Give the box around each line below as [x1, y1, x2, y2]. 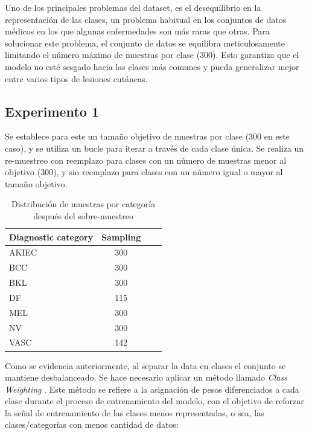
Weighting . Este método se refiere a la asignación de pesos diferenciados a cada [5, 382, 299, 395]
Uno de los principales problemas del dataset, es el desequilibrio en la [5, 1, 261, 13]
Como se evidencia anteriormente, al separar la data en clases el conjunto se [5, 359, 286, 372]
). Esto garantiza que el [212, 48, 299, 61]
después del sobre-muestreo [33, 209, 133, 222]
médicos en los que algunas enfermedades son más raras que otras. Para [5, 25, 270, 37]
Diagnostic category [9, 230, 94, 243]
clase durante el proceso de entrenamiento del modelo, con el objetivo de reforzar [5, 395, 304, 407]
